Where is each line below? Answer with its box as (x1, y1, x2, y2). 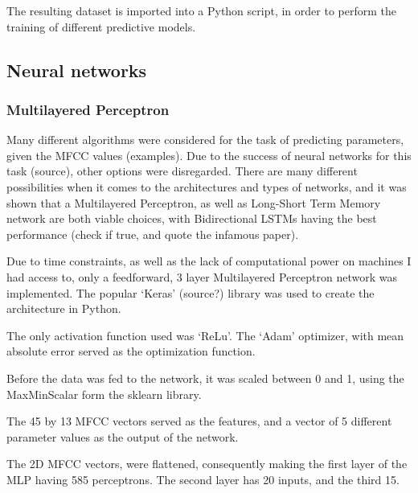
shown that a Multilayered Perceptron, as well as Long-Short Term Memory (6, 194, 381, 211)
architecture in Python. (6, 300, 121, 317)
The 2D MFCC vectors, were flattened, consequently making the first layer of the (6, 455, 408, 472)
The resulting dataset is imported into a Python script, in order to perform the (6, 2, 396, 18)
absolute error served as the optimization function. (6, 343, 256, 359)
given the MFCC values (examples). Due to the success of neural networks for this (6, 146, 412, 163)
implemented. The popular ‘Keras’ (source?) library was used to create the (6, 284, 375, 301)
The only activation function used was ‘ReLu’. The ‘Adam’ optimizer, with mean (6, 327, 404, 343)
